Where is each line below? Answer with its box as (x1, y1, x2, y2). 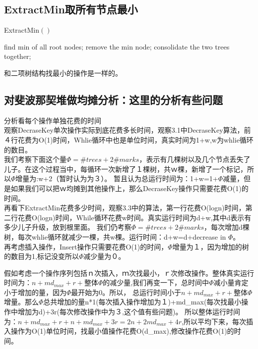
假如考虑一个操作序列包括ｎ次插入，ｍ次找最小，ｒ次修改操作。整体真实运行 (4, 267, 254, 278)
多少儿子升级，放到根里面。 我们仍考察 (4, 222, 131, 232)
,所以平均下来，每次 (182, 316, 246, 326)
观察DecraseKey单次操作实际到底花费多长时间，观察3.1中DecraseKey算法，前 (4, 125, 251, 135)
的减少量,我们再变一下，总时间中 (103, 277, 209, 288)
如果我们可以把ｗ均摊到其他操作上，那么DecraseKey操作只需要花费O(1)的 (10, 183, 249, 193)
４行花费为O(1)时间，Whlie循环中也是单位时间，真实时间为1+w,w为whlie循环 (4, 134, 254, 145)
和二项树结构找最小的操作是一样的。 (4, 67, 122, 78)
